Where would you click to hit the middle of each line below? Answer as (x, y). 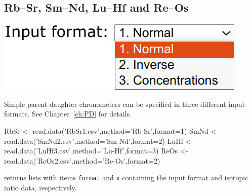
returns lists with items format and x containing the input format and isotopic (126, 178)
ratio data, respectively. (40, 188)
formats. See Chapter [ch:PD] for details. (68, 114)
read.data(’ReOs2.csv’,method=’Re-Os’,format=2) (82, 160)
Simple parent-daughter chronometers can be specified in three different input (125, 104)
